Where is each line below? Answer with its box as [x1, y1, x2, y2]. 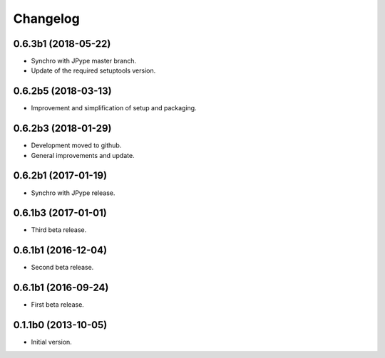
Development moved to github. [31, 141, 122, 149]
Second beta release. [31, 263, 94, 272]
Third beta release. [31, 226, 87, 234]
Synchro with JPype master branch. [31, 57, 137, 65]
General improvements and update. [31, 151, 135, 159]
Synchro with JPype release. [31, 189, 115, 197]
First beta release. [31, 300, 85, 309]
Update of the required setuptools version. [31, 66, 156, 75]
